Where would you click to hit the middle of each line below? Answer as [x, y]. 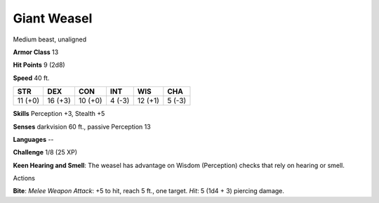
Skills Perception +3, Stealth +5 [59, 114]
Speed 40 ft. [31, 78]
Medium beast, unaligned [50, 39]
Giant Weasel [53, 18]
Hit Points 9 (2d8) [39, 65]
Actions [24, 178]
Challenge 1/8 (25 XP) [45, 152]
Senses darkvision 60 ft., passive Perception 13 [82, 126]
